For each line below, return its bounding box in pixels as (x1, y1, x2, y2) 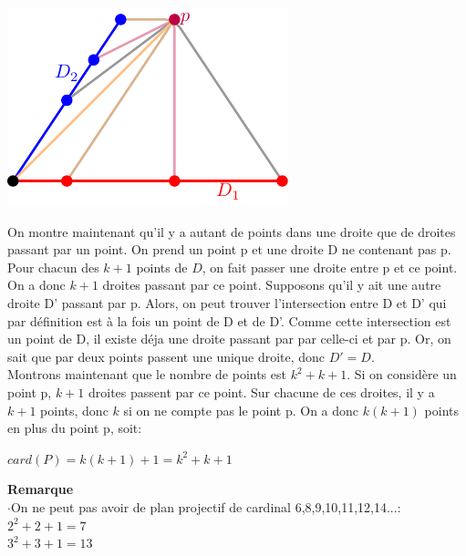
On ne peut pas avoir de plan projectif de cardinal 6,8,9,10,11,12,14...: (10, 497, 401, 516)
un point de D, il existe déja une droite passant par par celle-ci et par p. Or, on (7, 329, 451, 348)
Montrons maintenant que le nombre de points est (7, 365, 286, 384)
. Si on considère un (347, 365, 457, 384)
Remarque (7, 479, 74, 499)
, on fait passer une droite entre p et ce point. (202, 257, 458, 276)
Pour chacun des (7, 257, 99, 276)
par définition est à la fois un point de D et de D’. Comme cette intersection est (7, 311, 451, 330)
